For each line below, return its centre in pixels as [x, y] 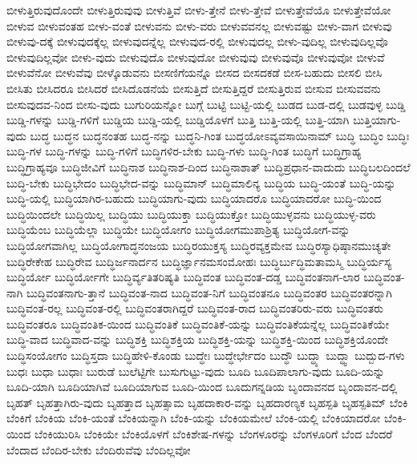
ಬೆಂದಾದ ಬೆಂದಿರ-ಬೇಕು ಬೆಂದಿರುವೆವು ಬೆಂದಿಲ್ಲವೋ [99, 449]
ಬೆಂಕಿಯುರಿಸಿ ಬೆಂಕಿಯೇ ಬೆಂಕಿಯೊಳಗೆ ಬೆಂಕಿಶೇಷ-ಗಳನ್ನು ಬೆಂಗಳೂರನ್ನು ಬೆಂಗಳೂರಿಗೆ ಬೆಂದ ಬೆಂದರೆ [213, 434]
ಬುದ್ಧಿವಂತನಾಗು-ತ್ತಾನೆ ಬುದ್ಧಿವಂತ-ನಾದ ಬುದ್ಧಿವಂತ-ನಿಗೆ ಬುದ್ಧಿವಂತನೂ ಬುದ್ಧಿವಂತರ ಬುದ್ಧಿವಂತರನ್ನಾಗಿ [209, 292]
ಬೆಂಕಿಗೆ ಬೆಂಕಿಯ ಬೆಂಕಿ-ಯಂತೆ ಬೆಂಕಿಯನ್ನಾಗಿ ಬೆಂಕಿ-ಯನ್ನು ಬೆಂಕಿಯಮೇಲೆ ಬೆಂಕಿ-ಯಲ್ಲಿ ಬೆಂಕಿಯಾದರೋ [194, 418]
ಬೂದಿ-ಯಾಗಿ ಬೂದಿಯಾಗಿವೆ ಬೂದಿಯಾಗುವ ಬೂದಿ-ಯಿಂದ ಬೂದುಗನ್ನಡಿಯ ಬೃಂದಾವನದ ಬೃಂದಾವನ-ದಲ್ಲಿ [202, 387]
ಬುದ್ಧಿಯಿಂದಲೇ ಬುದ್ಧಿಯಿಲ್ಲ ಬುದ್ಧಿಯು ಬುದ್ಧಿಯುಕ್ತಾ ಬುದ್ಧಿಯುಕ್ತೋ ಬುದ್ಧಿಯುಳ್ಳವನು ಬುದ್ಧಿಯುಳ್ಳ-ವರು [191, 214]
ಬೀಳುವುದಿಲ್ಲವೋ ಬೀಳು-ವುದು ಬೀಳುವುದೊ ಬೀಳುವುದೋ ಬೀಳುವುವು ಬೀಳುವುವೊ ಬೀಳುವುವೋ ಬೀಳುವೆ [196, 56]
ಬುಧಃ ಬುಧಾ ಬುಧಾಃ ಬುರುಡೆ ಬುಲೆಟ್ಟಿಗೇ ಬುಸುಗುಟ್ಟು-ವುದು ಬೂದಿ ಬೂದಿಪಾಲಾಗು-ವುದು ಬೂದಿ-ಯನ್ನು [196, 371]
